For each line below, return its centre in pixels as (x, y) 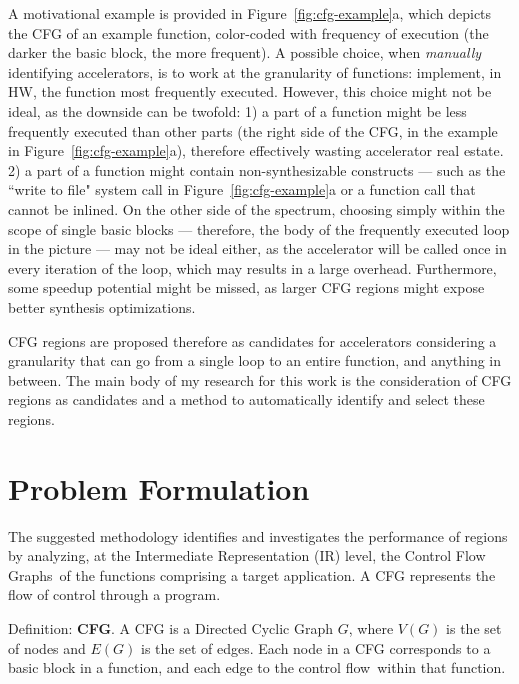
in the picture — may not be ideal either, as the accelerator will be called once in (257, 248)
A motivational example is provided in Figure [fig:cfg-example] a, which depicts (250, 13)
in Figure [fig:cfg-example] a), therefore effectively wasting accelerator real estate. (256, 150)
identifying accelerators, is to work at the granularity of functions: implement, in (255, 71)
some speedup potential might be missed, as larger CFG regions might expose (246, 287)
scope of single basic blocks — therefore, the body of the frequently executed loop (259, 228)
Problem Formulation (159, 487)
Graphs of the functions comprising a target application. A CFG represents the (252, 574)
